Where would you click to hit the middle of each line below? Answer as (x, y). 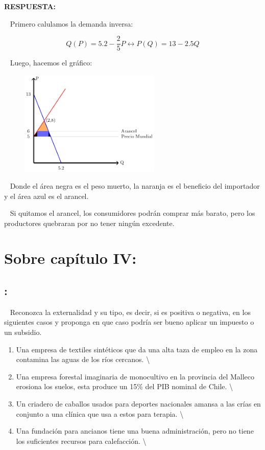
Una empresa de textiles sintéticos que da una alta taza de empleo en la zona (137, 349)
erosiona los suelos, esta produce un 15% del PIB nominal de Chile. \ (125, 386)
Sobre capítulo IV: (70, 258)
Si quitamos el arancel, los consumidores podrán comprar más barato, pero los (132, 213)
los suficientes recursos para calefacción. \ (81, 441)
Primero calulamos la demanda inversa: (71, 23)
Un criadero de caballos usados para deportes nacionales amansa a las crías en (138, 404)
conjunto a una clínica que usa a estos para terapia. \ (100, 413)
